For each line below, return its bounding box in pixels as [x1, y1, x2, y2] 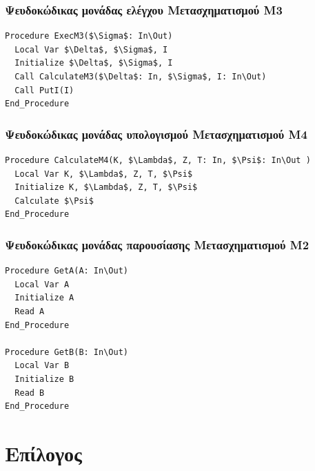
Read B [14, 387, 45, 398]
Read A [14, 306, 45, 316]
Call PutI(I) [14, 85, 74, 95]
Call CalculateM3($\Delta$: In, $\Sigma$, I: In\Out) [14, 72, 267, 81]
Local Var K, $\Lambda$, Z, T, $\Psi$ [14, 169, 193, 179]
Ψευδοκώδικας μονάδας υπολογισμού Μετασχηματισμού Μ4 [5, 125, 307, 142]
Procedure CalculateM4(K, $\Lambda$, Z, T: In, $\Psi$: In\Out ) [5, 155, 311, 165]
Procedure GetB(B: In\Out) [5, 347, 128, 357]
